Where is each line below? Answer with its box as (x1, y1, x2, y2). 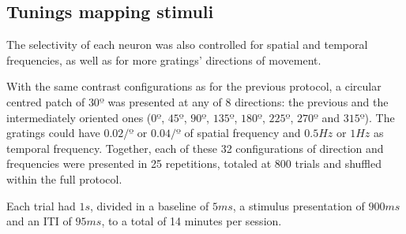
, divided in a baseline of (90, 197, 209, 214)
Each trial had (6, 197, 76, 214)
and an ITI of (6, 213, 72, 229)
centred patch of (6, 93, 85, 110)
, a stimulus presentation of (232, 197, 365, 214)
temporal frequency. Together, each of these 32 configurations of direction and (6, 139, 384, 156)
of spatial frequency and (184, 124, 301, 141)
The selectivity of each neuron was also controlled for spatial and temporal (6, 36, 368, 53)
